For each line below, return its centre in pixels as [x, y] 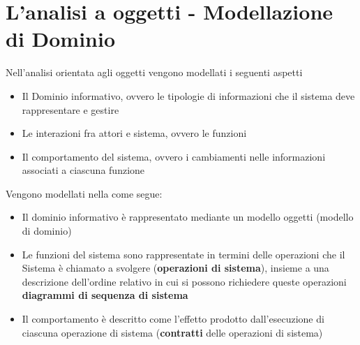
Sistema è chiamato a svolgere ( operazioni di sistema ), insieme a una [175, 268]
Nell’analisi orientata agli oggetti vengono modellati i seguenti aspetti [154, 72]
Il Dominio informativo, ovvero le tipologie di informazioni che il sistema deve [188, 95]
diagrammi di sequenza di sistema [105, 295]
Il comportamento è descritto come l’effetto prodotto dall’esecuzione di [173, 319]
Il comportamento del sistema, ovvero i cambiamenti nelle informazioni [174, 156]
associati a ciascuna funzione [83, 170]
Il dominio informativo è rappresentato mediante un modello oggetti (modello [188, 217]
